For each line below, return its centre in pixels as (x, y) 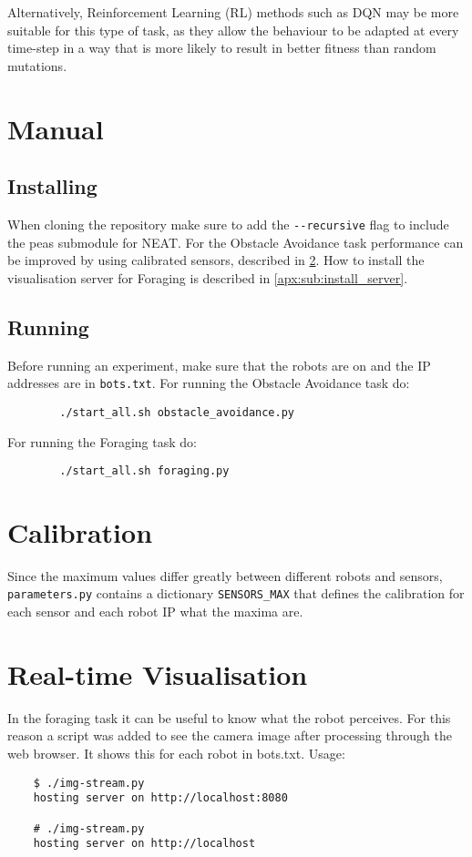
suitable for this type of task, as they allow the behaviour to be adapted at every (233, 30)
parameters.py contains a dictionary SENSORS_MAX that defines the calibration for (236, 593)
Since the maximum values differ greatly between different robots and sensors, (225, 575)
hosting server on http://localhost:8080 (160, 798)
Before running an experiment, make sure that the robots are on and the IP (219, 365)
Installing (52, 186)
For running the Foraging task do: (102, 441)
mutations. (37, 65)
